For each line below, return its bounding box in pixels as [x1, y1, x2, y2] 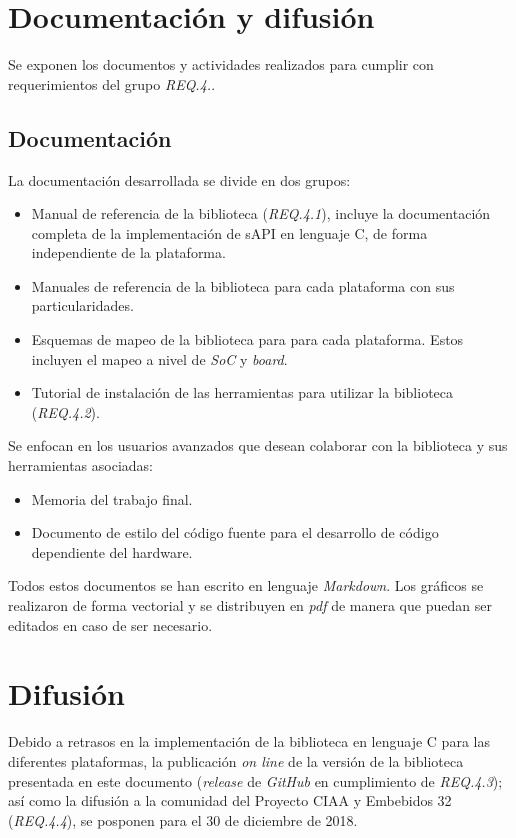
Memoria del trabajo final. [31, 488, 193, 509]
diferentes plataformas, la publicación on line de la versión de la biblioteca [8, 750, 464, 771]
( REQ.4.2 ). [31, 401, 100, 422]
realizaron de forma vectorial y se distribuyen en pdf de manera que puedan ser [8, 595, 492, 616]
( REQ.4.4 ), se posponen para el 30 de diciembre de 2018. [8, 809, 358, 830]
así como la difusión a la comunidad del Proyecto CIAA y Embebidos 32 [8, 790, 452, 811]
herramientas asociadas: [8, 455, 153, 476]
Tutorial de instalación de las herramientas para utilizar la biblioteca [31, 382, 454, 403]
